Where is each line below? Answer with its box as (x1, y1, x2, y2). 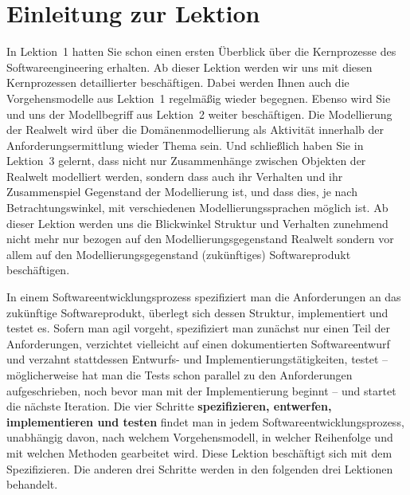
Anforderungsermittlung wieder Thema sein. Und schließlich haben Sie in (6, 136, 364, 153)
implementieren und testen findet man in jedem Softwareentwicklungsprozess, (6, 413, 404, 430)
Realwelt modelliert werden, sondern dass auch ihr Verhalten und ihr (6, 167, 343, 184)
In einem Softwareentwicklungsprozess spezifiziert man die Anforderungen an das (6, 289, 401, 305)
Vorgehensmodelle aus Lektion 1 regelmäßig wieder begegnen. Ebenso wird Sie (6, 89, 391, 106)
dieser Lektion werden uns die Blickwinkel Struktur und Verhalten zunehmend (6, 214, 389, 231)
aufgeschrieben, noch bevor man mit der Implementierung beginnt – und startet (6, 382, 396, 399)
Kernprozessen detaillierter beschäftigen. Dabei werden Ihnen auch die (6, 74, 349, 91)
